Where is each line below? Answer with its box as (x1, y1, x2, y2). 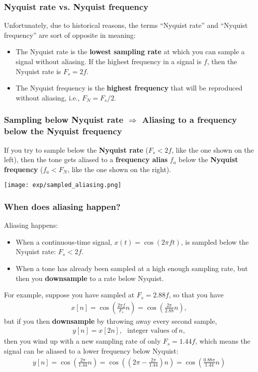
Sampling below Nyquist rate (4, 113, 123, 126)
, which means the (195, 336, 251, 346)
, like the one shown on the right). (67, 164, 172, 174)
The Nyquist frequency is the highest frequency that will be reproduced (15, 83, 243, 93)
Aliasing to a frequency (142, 113, 237, 126)
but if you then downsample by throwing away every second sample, (4, 315, 217, 326)
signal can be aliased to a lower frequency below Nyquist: (4, 345, 178, 356)
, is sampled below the (180, 236, 249, 247)
